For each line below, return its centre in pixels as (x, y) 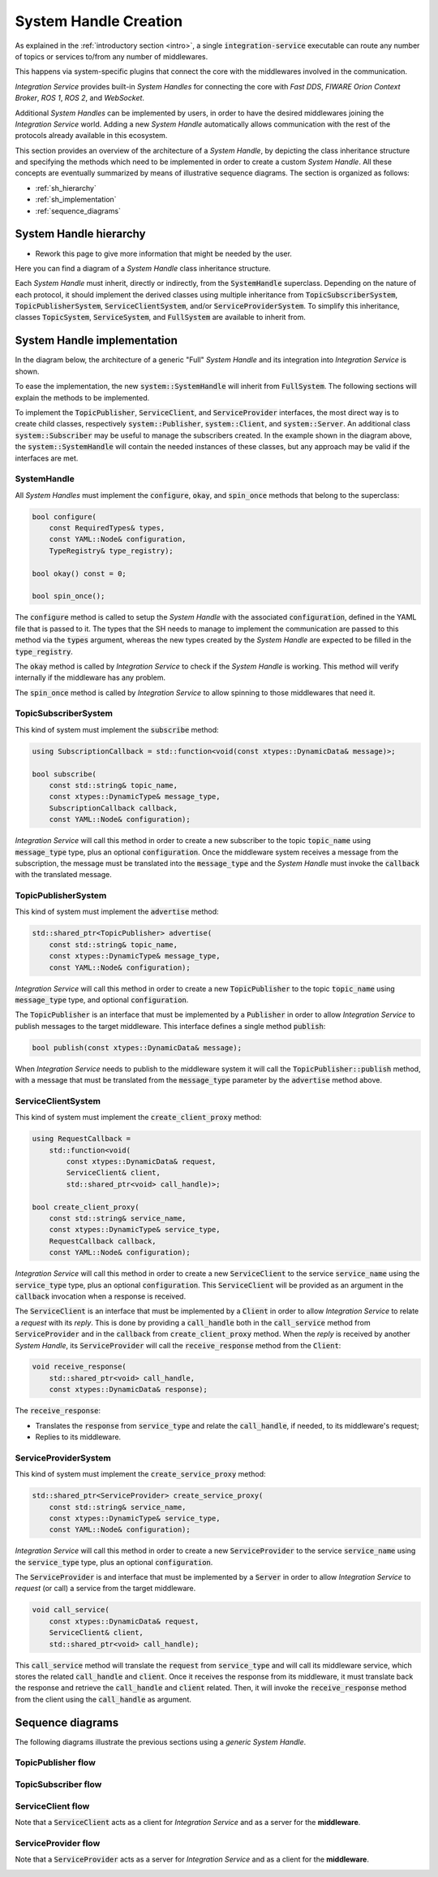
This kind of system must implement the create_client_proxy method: (138, 1118)
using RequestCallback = (82, 1139)
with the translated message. (64, 875)
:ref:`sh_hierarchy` (66, 188)
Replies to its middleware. (78, 1437)
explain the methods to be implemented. (82, 397)
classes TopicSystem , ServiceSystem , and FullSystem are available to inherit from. (160, 318)
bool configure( (64, 517)
